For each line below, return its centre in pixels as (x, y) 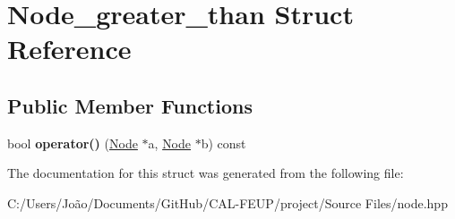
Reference (69, 49)
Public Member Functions (130, 105)
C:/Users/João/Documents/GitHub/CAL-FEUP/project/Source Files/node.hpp (227, 202)
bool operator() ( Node (73, 143)
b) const (223, 143)
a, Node (170, 143)
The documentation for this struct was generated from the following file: (206, 173)
